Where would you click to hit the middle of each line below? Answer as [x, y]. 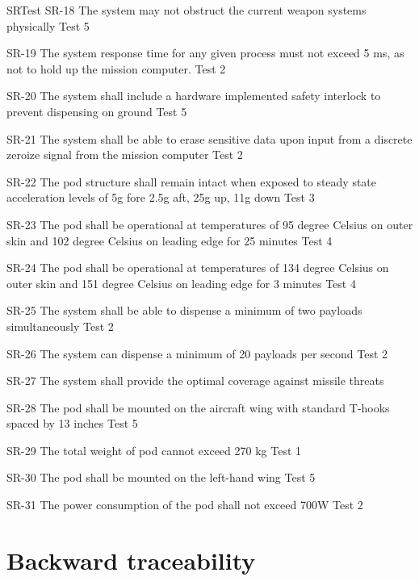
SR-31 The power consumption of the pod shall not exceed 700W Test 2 [185, 505]
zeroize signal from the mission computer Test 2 [125, 155]
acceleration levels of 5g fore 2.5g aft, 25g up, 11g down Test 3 [161, 197]
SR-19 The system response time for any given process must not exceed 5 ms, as [205, 53]
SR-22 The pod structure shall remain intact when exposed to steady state [192, 181]
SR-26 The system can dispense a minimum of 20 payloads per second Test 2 [197, 353]
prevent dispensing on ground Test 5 [97, 111]
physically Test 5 [48, 25]
